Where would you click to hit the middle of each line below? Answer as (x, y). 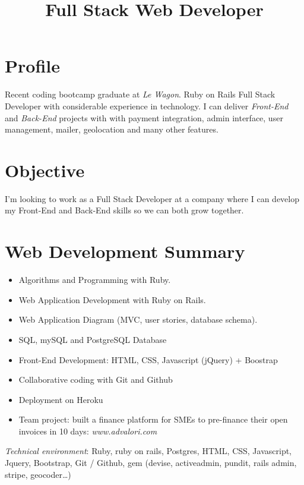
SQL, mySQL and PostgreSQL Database (93, 339)
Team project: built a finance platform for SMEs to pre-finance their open (153, 419)
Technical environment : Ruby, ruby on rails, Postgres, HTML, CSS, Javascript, (148, 451)
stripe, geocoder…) (38, 474)
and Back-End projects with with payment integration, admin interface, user (144, 117)
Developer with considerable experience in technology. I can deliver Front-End (147, 105)
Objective (45, 170)
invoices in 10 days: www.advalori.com (88, 431)
